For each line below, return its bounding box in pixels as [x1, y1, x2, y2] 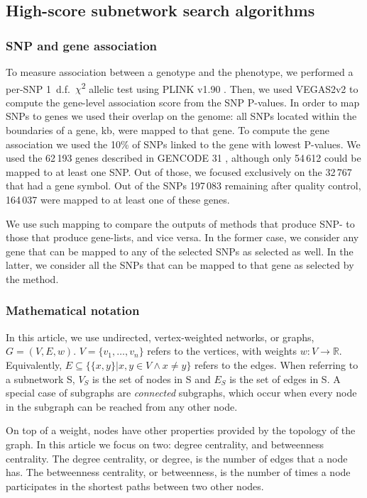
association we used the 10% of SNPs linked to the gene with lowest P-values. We [6, 136, 361, 151]
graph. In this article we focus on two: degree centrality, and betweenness [6, 436, 324, 451]
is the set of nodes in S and [92, 371, 211, 386]
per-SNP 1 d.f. [6, 81, 70, 96]
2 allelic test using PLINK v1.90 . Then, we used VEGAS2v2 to [81, 79, 358, 96]
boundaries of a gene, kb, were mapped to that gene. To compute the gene [6, 123, 329, 138]
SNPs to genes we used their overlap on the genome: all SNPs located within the [6, 109, 357, 123]
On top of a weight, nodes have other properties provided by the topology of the [6, 423, 356, 438]
